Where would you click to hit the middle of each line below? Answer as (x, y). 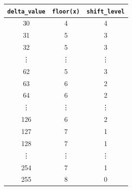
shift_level (106, 11)
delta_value (26, 11)
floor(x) (66, 11)
